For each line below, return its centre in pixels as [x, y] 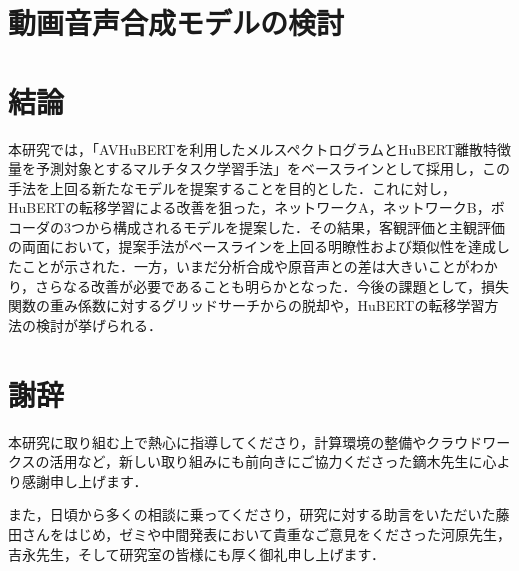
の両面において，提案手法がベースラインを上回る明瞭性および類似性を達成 [252, 246]
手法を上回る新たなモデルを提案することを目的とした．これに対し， [232, 187]
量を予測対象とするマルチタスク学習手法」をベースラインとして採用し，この [259, 168]
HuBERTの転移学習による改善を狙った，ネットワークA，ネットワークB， [249, 207]
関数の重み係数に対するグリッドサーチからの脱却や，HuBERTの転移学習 [246, 305]
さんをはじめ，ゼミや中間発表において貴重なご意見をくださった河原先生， [266, 533]
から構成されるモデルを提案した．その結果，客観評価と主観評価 [294, 226]
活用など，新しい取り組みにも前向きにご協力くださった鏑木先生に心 [273, 461]
